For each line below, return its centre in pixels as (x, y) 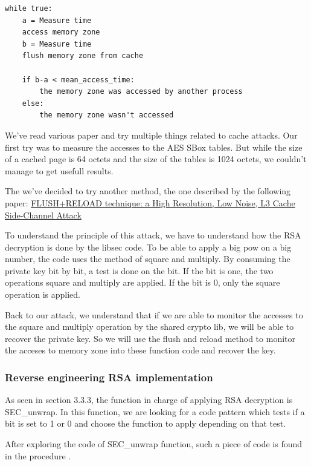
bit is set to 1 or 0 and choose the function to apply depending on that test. (146, 423)
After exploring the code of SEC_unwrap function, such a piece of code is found (154, 444)
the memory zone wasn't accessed (107, 115)
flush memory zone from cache (83, 56)
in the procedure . (38, 455)
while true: (29, 8)
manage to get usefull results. (59, 170)
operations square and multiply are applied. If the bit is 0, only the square (143, 282)
